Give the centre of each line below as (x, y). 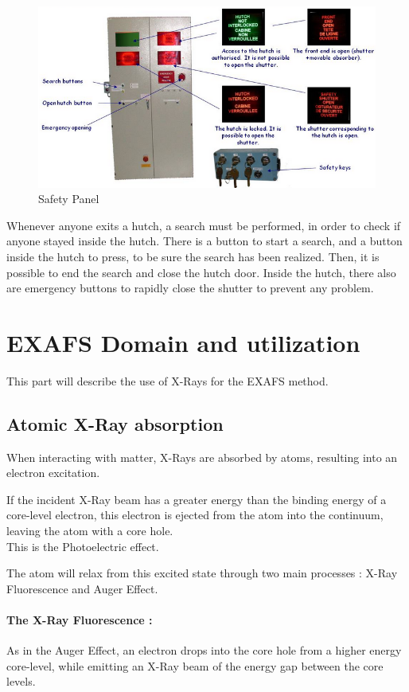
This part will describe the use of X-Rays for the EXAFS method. (167, 380)
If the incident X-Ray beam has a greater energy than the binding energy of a (197, 499)
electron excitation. (53, 473)
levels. (21, 681)
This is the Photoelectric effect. (83, 546)
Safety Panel (69, 199)
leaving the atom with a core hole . (90, 531)
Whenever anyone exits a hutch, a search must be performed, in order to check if (204, 225)
